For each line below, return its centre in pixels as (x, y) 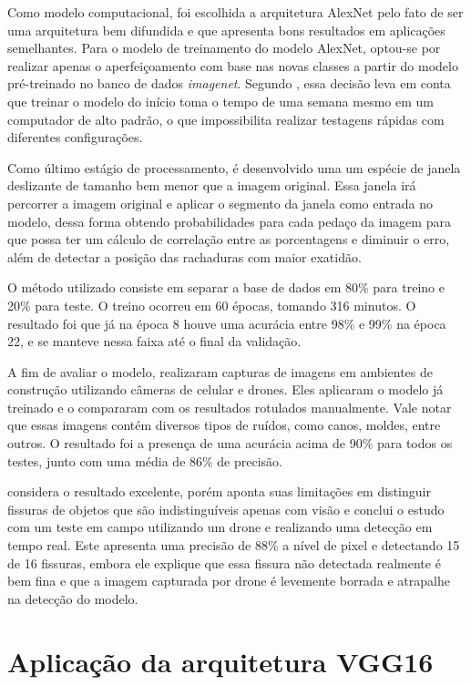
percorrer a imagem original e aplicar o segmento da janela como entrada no (220, 203)
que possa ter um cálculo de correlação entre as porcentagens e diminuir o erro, (229, 239)
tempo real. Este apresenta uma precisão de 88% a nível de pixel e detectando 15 (234, 545)
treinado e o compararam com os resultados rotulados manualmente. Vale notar (230, 407)
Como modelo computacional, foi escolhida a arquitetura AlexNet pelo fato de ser (235, 12)
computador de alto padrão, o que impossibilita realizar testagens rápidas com (226, 119)
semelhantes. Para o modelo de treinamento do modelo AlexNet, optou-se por (224, 48)
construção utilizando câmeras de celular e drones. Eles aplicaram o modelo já (225, 389)
